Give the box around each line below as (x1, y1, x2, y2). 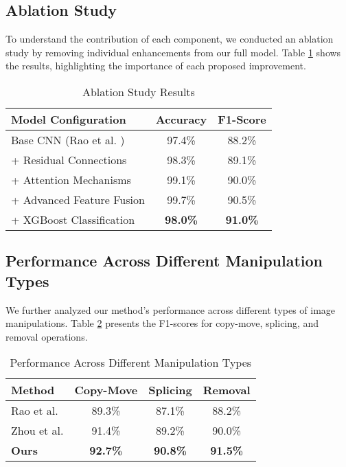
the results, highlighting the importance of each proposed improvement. (5, 58, 306, 73)
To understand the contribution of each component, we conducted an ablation (5, 32, 334, 46)
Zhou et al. (11, 422, 64, 439)
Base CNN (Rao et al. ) (11, 131, 125, 148)
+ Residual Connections (11, 151, 127, 168)
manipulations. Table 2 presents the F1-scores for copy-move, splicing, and (5, 316, 319, 330)
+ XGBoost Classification (11, 211, 135, 227)
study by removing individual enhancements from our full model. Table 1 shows (5, 45, 341, 59)
